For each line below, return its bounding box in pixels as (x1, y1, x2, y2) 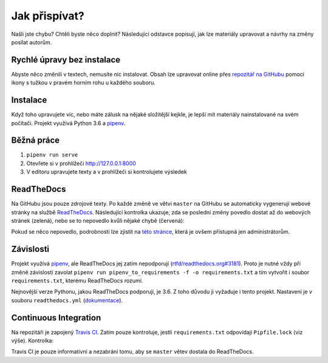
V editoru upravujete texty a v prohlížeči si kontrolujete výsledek (26, 168, 188, 175)
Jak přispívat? (11, 9, 84, 22)
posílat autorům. (11, 38, 52, 46)
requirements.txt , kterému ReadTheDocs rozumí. (11, 277, 143, 284)
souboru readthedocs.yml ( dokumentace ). (11, 296, 123, 304)
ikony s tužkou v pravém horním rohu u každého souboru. (11, 79, 156, 86)
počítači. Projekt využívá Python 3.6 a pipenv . (11, 119, 126, 127)
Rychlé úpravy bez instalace (11, 55, 121, 65)
